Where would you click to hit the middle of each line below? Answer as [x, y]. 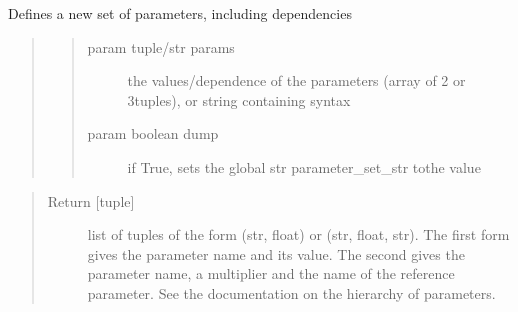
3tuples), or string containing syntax [239, 99]
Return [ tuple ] [91, 200]
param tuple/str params [161, 46]
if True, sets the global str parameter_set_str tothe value [304, 166]
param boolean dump [153, 133]
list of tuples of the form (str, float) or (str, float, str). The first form [298, 234]
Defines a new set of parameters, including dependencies [180, 13]
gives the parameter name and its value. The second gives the [276, 253]
